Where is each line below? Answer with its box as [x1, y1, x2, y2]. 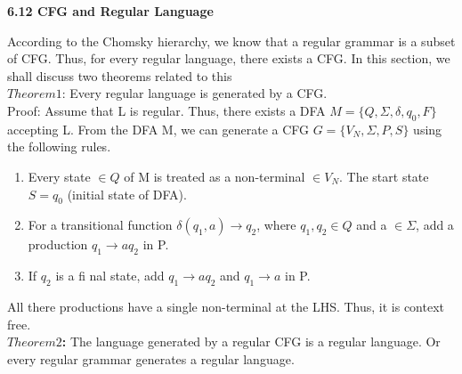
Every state [28, 167, 91, 185]
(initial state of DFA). [67, 184, 187, 203]
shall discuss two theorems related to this [7, 66, 232, 85]
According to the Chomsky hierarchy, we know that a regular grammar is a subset [7, 31, 456, 50]
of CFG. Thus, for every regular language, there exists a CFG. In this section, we [7, 49, 450, 68]
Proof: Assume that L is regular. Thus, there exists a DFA [7, 101, 326, 119]
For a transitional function [28, 215, 173, 234]
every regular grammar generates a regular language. [7, 349, 295, 368]
